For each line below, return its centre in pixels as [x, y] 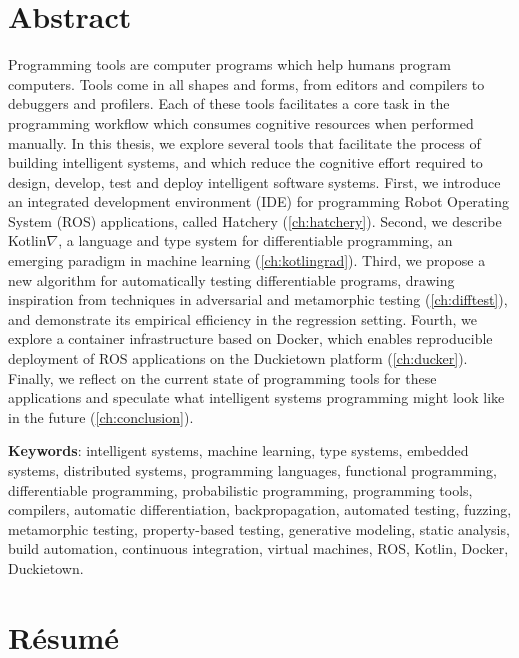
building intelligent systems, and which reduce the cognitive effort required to [245, 162]
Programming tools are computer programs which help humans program [229, 64]
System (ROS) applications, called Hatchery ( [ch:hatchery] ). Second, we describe [255, 220]
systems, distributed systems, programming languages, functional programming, [252, 470]
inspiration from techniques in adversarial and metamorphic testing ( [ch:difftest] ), [258, 299]
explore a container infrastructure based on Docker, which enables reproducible [250, 338]
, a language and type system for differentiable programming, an [255, 240]
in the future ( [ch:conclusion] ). [101, 416]
